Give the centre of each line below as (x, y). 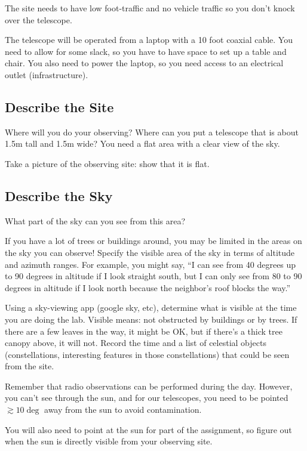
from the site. (30, 366)
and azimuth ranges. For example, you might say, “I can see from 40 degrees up (151, 264)
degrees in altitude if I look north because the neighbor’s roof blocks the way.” (148, 287)
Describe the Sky (59, 195)
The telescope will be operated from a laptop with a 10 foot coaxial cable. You (149, 40)
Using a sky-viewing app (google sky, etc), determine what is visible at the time (151, 308)
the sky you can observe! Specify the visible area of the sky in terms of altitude (150, 252)
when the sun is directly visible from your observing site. (109, 441)
